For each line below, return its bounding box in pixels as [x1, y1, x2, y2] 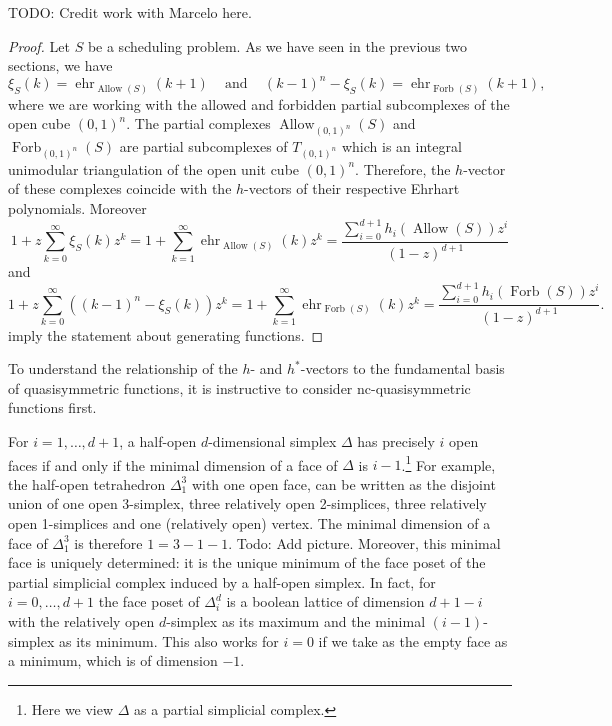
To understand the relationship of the [8, 358, 238, 379]
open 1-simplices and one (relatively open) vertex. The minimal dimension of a [8, 513, 491, 534]
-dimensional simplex [208, 430, 337, 451]
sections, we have [8, 55, 113, 76]
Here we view [31, 698, 114, 719]
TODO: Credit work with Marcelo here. [8, 2, 252, 22]
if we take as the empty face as [318, 630, 508, 651]
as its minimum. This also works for [59, 630, 279, 651]
